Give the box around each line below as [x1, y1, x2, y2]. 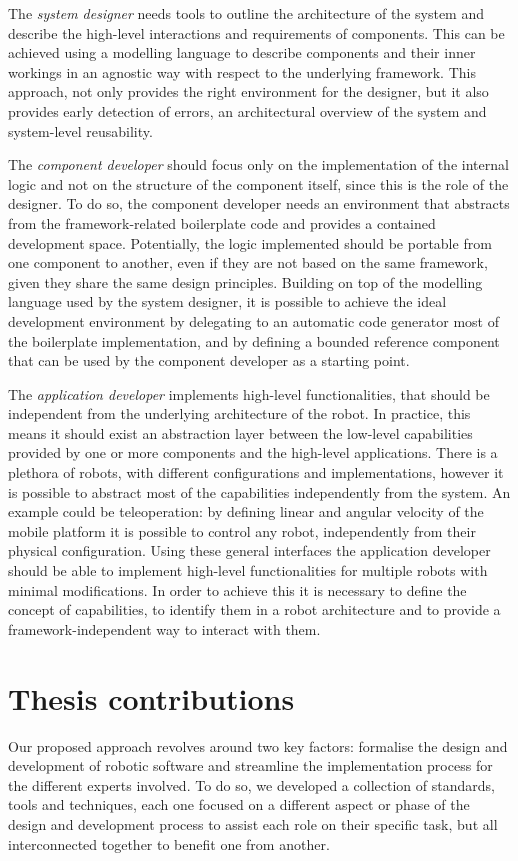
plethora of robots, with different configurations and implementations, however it [8, 462, 504, 483]
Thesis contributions [8, 677, 295, 718]
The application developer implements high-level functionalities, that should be [8, 383, 490, 404]
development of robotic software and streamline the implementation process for [8, 755, 493, 776]
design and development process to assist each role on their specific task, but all [8, 813, 498, 834]
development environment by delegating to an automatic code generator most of [8, 310, 499, 331]
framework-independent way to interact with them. [8, 618, 321, 639]
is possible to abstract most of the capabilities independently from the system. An [8, 481, 511, 502]
